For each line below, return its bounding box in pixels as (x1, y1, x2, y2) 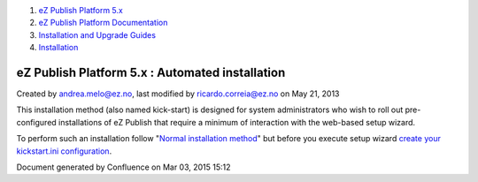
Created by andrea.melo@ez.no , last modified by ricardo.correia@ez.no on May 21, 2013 (16, 88, 340, 99)
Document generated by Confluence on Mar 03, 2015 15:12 (16, 162, 231, 172)
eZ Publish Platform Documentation (38, 18, 168, 28)
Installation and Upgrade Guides (38, 29, 157, 40)
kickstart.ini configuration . (16, 146, 112, 156)
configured (16, 117, 57, 127)
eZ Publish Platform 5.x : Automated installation (16, 64, 286, 80)
